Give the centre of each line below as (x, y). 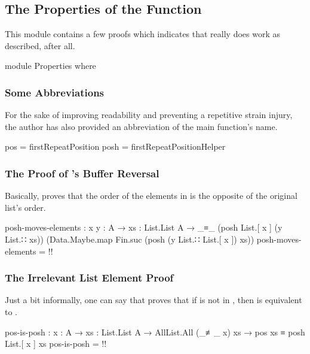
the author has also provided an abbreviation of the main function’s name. (141, 126)
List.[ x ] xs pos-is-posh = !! (56, 344)
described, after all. (40, 45)
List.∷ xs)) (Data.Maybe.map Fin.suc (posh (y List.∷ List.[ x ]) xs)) (130, 239)
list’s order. (25, 207)
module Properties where (50, 66)
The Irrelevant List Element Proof (89, 278)
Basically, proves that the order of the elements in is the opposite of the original (151, 196)
